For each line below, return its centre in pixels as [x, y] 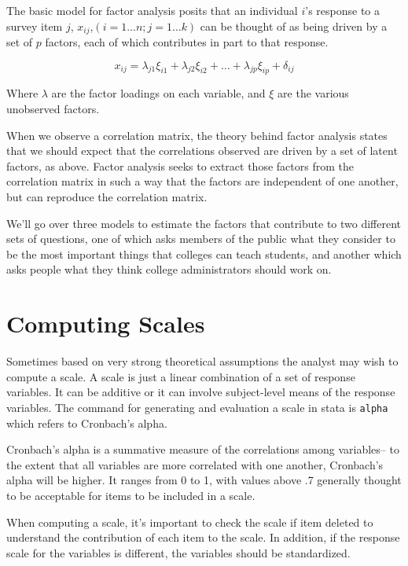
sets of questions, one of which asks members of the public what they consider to [201, 239]
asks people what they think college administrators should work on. [169, 269]
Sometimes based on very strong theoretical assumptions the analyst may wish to [202, 361]
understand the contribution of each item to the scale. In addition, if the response [203, 537]
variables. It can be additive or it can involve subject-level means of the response [201, 392]
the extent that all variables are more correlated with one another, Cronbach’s [195, 464]
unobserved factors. [53, 109]
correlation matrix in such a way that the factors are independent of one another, [202, 181]
